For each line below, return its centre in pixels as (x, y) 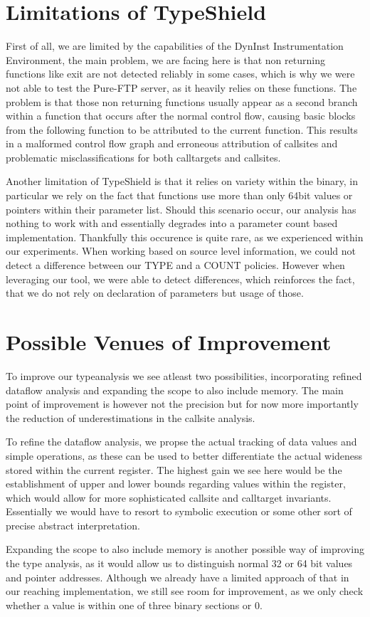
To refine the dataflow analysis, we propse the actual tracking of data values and (181, 442)
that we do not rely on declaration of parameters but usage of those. (155, 293)
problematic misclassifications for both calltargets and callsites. (143, 157)
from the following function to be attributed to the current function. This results (182, 129)
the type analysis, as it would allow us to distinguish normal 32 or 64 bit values (179, 563)
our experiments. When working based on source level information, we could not (181, 251)
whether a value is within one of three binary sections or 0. (134, 605)
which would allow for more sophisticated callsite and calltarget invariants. (169, 497)
